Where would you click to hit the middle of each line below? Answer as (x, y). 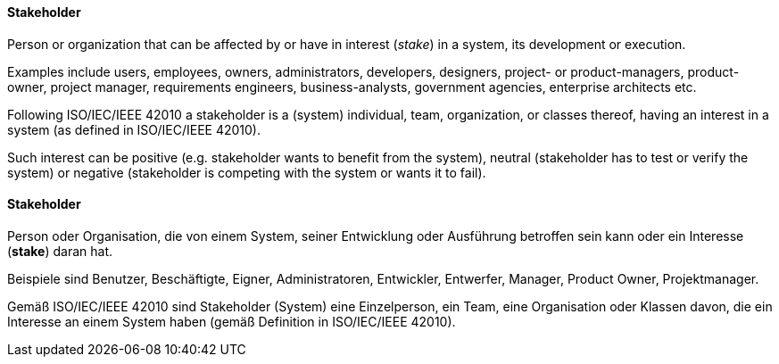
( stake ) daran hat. (60, 251)
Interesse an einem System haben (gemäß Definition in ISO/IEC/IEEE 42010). (232, 321)
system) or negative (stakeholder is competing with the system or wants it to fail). (247, 172)
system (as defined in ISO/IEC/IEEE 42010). (134, 129)
